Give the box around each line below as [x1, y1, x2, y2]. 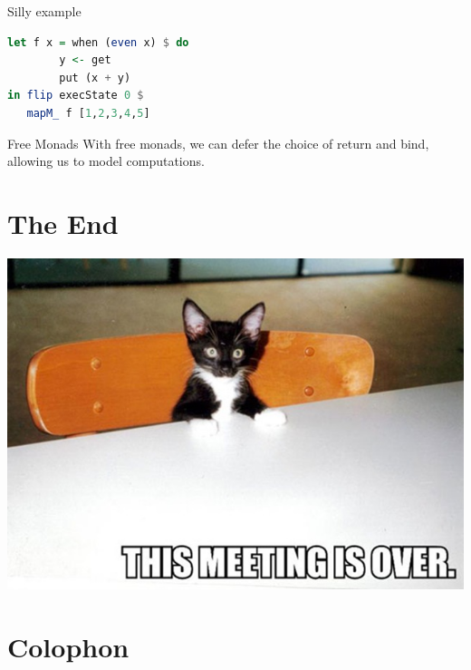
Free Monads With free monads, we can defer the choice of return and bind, [7, 133, 429, 152]
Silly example [7, 2, 82, 20]
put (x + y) [59, 71, 131, 84]
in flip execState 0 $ [7, 89, 144, 102]
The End [7, 204, 119, 241]
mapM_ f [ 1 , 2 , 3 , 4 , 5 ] [26, 106, 150, 120]
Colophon [7, 628, 130, 665]
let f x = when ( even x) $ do [7, 35, 189, 49]
